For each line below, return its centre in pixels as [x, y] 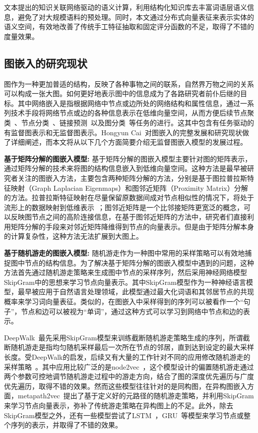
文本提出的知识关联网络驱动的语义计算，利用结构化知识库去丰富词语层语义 [126, 7]
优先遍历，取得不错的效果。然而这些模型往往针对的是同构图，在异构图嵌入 [126, 386]
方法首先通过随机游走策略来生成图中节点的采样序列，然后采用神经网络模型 [126, 272]
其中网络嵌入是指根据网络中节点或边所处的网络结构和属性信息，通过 [129, 103]
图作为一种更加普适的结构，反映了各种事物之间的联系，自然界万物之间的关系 [129, 83]
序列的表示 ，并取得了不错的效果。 [66, 425]
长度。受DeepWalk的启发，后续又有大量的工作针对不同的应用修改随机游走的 [127, 357]
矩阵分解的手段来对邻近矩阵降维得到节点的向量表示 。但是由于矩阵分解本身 [132, 226]
